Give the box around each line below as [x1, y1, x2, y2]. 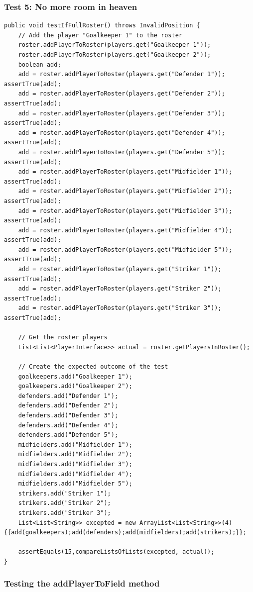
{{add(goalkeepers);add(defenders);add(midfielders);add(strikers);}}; [4, 529, 247, 536]
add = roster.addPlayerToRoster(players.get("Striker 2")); [18, 285, 222, 293]
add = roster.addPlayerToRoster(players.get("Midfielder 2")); [18, 188, 233, 195]
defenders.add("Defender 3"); [18, 411, 119, 419]
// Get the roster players [18, 334, 108, 341]
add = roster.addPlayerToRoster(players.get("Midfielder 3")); [18, 207, 233, 214]
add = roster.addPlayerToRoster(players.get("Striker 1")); [18, 266, 222, 273]
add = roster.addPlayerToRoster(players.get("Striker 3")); [18, 304, 222, 312]
